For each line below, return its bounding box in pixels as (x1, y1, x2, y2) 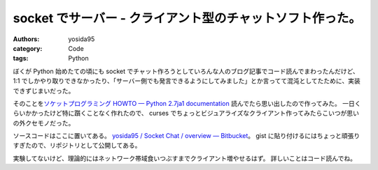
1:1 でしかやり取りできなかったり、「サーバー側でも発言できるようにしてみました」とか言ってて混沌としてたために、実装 (13, 77, 360, 85)
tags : (13, 54, 29, 63)
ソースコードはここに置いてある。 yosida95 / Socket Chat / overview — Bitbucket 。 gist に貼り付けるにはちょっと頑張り (13, 132, 360, 140)
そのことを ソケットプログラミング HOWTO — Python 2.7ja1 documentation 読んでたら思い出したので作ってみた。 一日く (13, 99, 361, 107)
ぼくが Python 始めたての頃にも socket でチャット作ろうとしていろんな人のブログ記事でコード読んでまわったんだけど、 (13, 67, 360, 75)
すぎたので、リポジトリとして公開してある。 (13, 141, 141, 150)
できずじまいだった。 (13, 86, 75, 95)
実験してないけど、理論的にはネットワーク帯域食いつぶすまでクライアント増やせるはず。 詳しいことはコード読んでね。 (13, 154, 357, 162)
